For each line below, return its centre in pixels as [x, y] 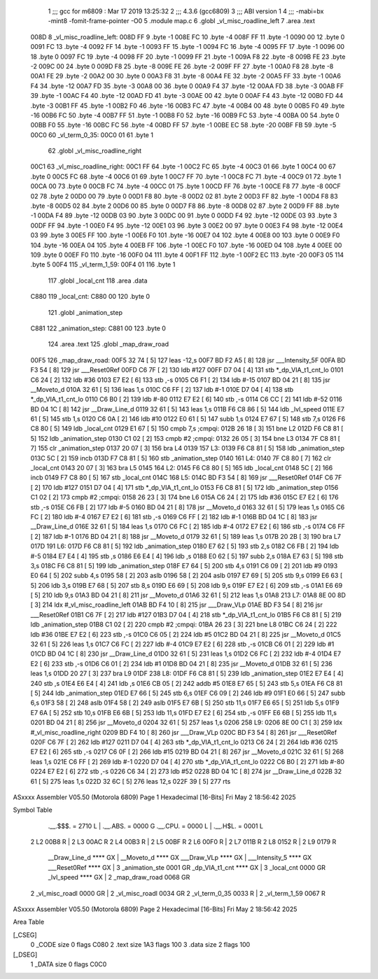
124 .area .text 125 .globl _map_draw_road [108, 344]
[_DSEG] [25, 955]
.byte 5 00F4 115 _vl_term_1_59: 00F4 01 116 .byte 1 [103, 265]
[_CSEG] [25, 935]
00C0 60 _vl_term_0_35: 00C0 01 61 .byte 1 [92, 135]
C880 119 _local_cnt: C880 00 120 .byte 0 [90, 297]
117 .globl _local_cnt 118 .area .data [98, 281]
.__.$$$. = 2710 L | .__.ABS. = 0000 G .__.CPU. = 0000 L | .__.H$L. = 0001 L [156, 826]
